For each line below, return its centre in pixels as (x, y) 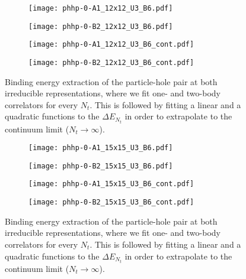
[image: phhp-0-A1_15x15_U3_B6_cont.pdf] (111, 184)
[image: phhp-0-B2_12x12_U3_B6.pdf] (101, 26)
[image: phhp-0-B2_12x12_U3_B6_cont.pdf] (111, 62)
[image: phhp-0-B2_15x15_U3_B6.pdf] (101, 166)
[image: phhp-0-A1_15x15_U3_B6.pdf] (101, 148)
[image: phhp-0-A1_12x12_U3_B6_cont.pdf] (111, 45)
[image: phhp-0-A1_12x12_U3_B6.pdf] (101, 8)
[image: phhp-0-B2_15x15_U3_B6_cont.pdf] (111, 202)
